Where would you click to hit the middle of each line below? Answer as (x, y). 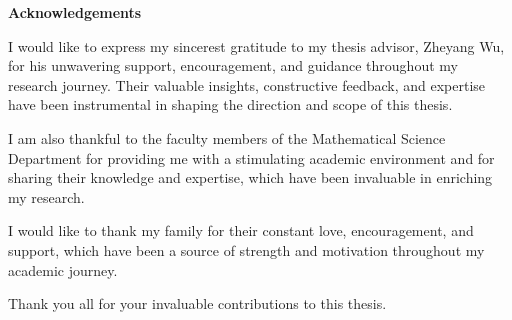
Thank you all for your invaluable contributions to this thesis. (197, 303)
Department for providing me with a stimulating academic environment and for (251, 157)
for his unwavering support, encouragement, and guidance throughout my (233, 65)
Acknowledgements (75, 12)
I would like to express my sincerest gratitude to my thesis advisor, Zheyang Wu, (256, 45)
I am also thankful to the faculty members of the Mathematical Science (227, 137)
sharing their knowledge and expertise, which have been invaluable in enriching (250, 177)
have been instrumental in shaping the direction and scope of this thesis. (230, 104)
